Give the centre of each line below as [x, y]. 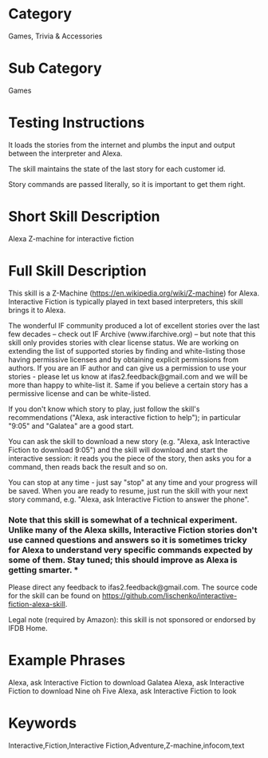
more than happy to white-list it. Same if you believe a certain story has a [128, 385]
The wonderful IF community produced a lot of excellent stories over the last [134, 325]
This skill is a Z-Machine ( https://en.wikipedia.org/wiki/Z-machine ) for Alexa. [134, 293]
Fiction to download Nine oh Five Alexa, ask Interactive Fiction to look [122, 691]
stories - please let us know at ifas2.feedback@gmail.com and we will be [128, 376]
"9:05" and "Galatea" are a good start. [71, 426]
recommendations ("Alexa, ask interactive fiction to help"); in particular [125, 417]
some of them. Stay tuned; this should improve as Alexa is [123, 560]
